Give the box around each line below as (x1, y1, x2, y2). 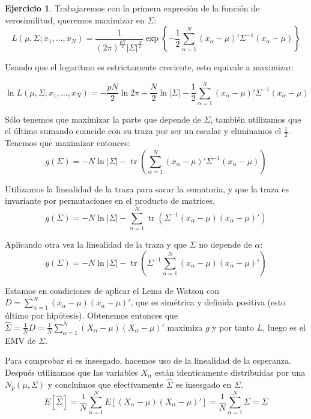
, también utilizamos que (210, 112, 301, 125)
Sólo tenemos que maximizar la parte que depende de (5, 112, 201, 125)
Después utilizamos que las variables (5, 365, 138, 378)
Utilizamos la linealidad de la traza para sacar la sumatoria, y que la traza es (5, 182, 289, 195)
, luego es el (262, 320, 306, 333)
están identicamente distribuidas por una (154, 365, 306, 378)
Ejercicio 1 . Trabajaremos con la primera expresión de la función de (5, 2, 260, 14)
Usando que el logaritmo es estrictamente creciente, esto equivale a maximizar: (5, 61, 294, 73)
